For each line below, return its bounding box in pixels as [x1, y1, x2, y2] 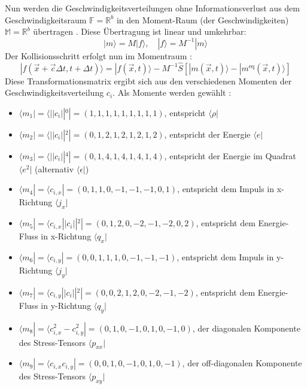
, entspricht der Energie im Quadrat [164, 149, 296, 162]
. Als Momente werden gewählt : [113, 86, 232, 99]
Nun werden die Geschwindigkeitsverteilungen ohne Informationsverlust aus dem [5, 2, 300, 14]
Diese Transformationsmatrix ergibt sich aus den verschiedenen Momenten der [5, 74, 292, 87]
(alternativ [35, 162, 74, 175]
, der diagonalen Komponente [192, 321, 300, 334]
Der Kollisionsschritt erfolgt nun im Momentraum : [5, 49, 192, 62]
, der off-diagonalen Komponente [182, 357, 302, 369]
